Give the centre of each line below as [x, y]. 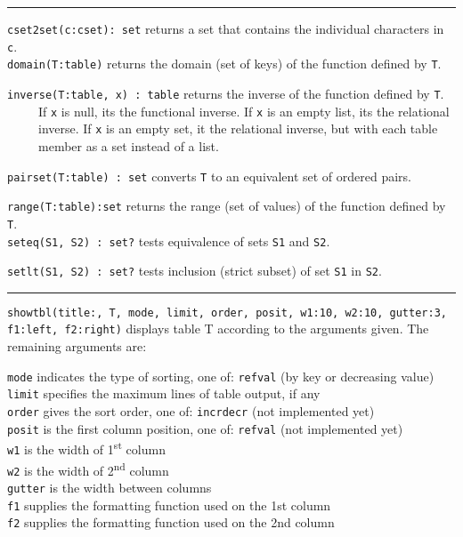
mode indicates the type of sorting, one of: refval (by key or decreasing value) [221, 376]
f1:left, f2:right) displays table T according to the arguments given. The [218, 329]
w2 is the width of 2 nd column [88, 469]
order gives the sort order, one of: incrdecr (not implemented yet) [191, 411]
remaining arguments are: [77, 346]
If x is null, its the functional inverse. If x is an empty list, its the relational [244, 111]
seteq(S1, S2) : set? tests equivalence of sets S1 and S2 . [169, 240]
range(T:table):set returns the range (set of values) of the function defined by [227, 206]
